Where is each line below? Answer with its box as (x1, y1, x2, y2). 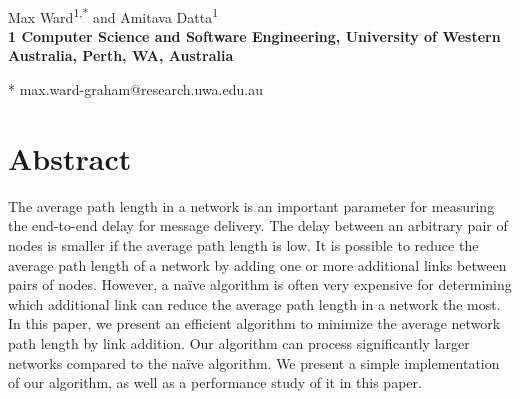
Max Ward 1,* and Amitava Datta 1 (8, 3, 219, 27)
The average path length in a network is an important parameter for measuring (8, 195, 495, 216)
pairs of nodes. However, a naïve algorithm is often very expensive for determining (8, 274, 512, 295)
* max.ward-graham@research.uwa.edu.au (8, 79, 263, 100)
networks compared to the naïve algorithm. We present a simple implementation (8, 352, 500, 373)
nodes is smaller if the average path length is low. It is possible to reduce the (8, 234, 479, 255)
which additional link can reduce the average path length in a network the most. (8, 293, 501, 314)
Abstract (8, 137, 132, 178)
